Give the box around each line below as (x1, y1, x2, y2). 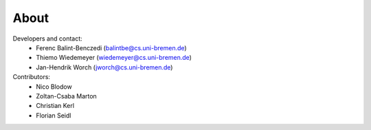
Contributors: (12, 73, 51, 81)
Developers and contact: (12, 34, 82, 43)
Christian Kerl (36, 102, 75, 110)
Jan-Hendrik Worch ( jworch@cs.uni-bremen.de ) (36, 63, 173, 72)
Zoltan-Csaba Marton (36, 91, 98, 100)
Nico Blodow (36, 83, 72, 91)
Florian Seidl (36, 111, 71, 120)
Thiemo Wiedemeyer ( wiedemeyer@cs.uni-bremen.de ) (36, 54, 192, 62)
